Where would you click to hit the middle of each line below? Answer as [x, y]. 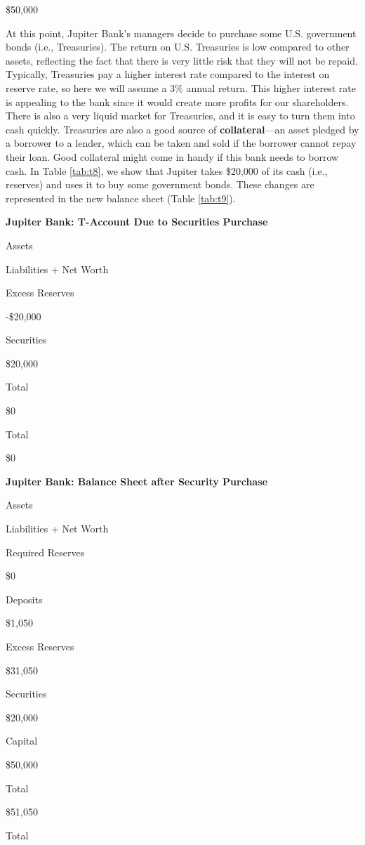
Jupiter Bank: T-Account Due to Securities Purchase [137, 222]
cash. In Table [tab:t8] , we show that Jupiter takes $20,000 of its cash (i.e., [167, 170]
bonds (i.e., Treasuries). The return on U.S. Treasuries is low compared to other [178, 47]
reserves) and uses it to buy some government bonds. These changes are [160, 184]
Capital [22, 741]
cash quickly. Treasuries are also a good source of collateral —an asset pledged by [182, 129]
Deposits [24, 599]
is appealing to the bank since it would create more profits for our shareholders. [177, 101]
